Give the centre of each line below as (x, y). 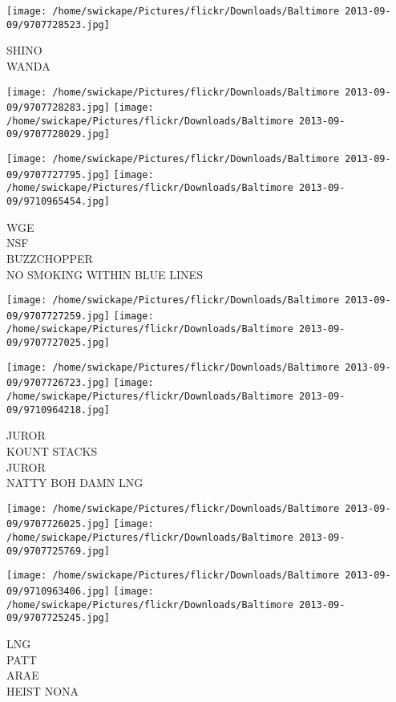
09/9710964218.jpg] (58, 410)
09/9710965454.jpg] (58, 202)
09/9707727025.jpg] (58, 343)
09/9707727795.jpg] (58, 174)
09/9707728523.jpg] (58, 24)
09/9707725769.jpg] (58, 551)
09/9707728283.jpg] (58, 108)
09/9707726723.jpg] (58, 383)
